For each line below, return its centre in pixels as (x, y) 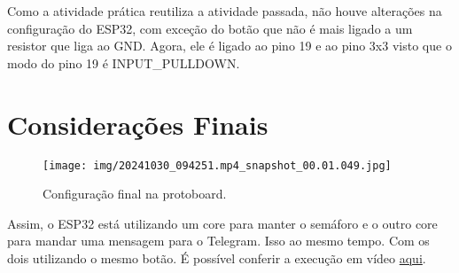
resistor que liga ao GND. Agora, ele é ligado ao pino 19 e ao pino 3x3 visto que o (229, 46)
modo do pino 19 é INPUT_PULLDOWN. (124, 62)
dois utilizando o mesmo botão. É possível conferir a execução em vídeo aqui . (217, 257)
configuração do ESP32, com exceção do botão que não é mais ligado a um (210, 28)
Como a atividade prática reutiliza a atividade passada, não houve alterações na (225, 11)
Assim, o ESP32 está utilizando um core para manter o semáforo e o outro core (222, 223)
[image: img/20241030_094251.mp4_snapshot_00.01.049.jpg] (217, 165)
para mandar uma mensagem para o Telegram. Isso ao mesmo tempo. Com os (218, 241)
